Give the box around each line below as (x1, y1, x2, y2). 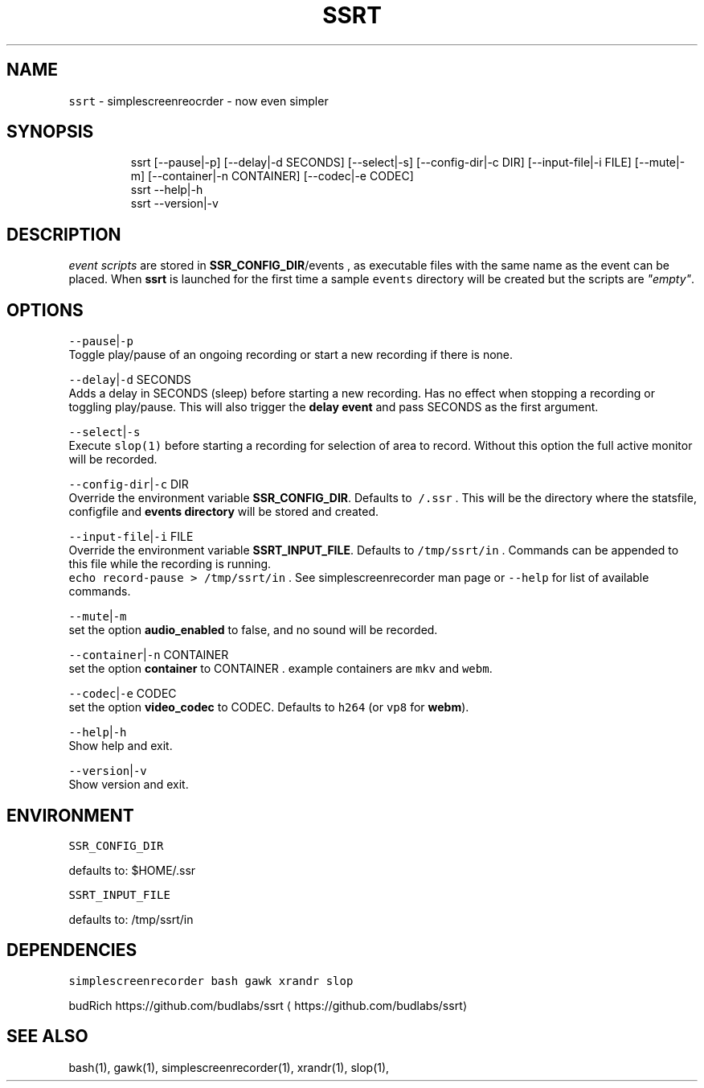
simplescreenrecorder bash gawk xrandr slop (68, 974, 354, 987)
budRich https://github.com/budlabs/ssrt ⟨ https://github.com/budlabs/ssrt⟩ (68, 998, 468, 1012)
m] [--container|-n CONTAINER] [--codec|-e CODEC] (130, 169, 414, 183)
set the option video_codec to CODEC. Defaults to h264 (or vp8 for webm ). (68, 700, 469, 715)
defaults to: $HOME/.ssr (68, 863, 196, 877)
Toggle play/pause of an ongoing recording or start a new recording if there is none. (68, 348, 514, 362)
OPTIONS (6, 299, 84, 320)
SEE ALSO (6, 1026, 88, 1047)
